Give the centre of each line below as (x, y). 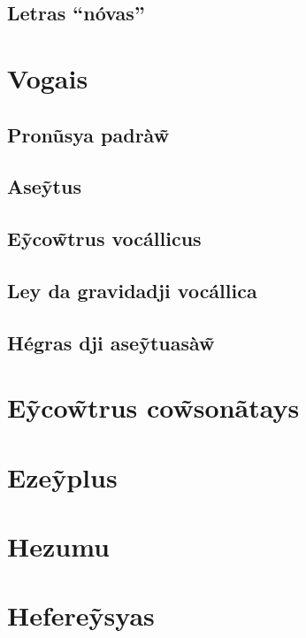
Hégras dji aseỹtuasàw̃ (111, 342)
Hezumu (58, 546)
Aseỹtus (44, 186)
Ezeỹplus (62, 477)
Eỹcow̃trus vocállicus (104, 238)
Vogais (48, 77)
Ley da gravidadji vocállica (132, 290)
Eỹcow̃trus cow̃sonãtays (153, 407)
